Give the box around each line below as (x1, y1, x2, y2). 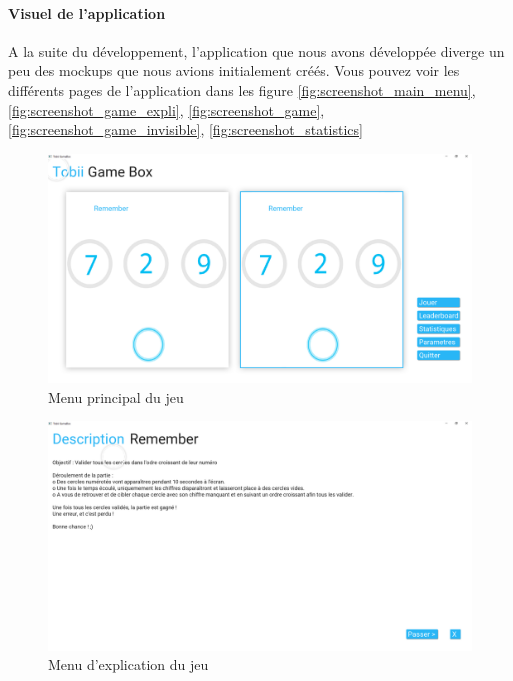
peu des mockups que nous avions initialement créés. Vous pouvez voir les (8, 60, 460, 81)
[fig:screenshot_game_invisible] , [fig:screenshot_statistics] (8, 119, 363, 140)
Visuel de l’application (8, 2, 166, 23)
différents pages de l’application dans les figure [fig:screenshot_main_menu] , (8, 79, 476, 100)
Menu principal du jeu (48, 386, 184, 407)
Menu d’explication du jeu (48, 654, 209, 675)
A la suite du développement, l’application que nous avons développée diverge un (8, 40, 505, 61)
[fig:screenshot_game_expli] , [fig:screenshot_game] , (8, 99, 325, 120)
